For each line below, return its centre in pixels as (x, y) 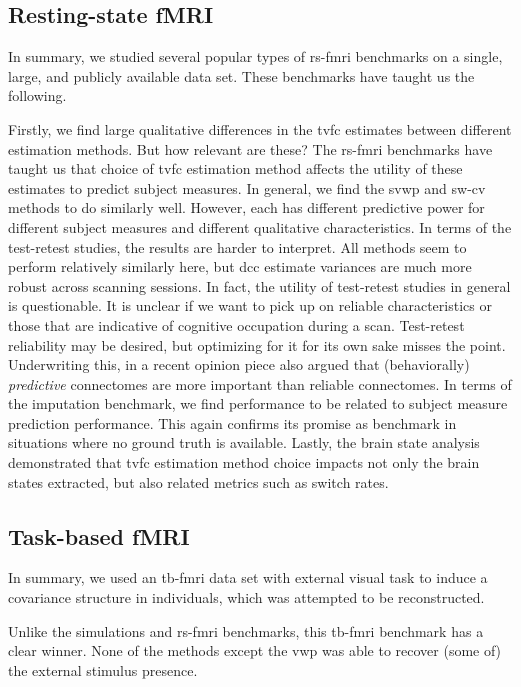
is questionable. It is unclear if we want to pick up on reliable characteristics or (250, 305)
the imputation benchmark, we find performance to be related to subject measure (258, 403)
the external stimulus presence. (103, 669)
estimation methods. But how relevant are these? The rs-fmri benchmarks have (250, 148)
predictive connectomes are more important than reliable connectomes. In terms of (260, 383)
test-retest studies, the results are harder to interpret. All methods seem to (237, 246)
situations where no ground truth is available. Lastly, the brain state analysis (244, 442)
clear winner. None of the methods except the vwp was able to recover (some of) (255, 650)
